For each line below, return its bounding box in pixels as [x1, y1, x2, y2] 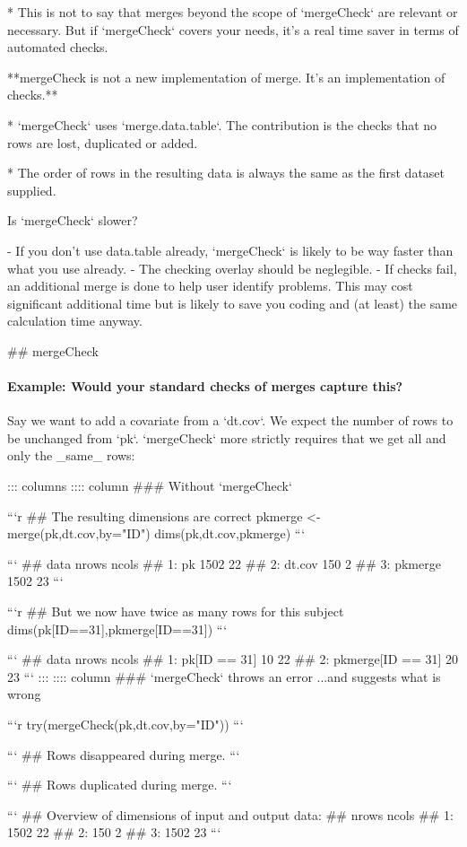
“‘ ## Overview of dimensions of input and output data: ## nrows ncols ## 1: [7, 805, 454, 824]
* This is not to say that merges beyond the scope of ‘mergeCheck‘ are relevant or [7, 3, 458, 21]
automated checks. [7, 38, 108, 57]
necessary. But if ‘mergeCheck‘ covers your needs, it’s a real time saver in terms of [7, 20, 459, 39]
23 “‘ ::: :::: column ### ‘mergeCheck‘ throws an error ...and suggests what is [7, 667, 441, 685]
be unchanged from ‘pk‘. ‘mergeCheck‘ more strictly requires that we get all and [7, 428, 446, 447]
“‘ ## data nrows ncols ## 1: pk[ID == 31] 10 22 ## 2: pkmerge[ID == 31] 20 [7, 650, 459, 668]
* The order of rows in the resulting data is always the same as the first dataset [7, 163, 445, 182]
